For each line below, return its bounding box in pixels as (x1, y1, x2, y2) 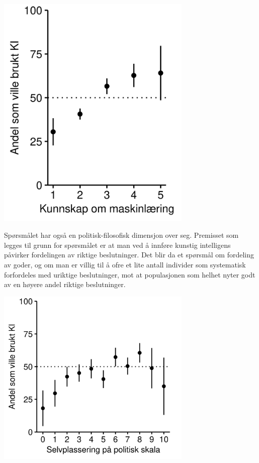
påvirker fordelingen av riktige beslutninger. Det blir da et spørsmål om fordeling (4, 249, 254, 260)
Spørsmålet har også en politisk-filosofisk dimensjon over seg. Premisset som (4, 230, 239, 240)
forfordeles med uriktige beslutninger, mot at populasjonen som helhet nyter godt (4, 269, 255, 280)
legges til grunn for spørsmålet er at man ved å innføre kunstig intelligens (4, 239, 231, 250)
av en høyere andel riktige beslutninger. (4, 279, 126, 290)
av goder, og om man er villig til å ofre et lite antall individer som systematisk (4, 259, 246, 269)
